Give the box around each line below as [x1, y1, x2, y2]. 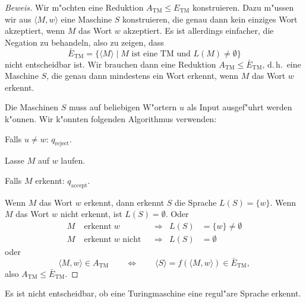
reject [55, 141, 70, 147]
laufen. [61, 154, 86, 167]
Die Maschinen [5, 101, 59, 113]
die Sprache [175, 196, 217, 208]
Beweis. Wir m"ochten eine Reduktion [5, 1, 144, 13]
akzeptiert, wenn [5, 24, 65, 37]
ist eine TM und [131, 49, 191, 58]
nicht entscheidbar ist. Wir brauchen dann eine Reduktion [5, 58, 216, 70]
